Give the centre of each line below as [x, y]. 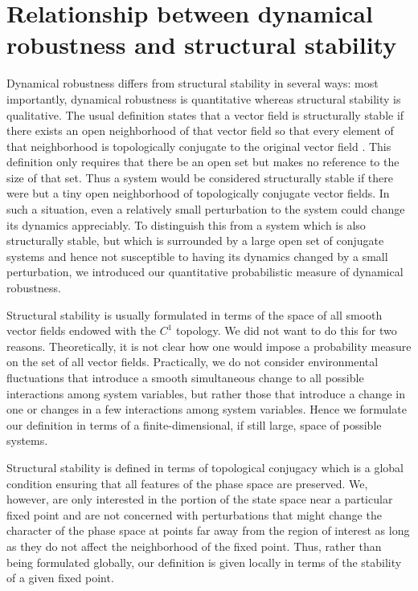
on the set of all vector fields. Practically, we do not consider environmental [193, 362]
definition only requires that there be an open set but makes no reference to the [203, 162]
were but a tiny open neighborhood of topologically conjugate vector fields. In [198, 193]
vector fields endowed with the [81, 330]
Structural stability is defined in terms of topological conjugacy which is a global [205, 467]
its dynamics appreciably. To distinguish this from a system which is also [186, 224]
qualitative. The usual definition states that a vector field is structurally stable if [205, 114]
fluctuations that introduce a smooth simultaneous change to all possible [185, 377]
